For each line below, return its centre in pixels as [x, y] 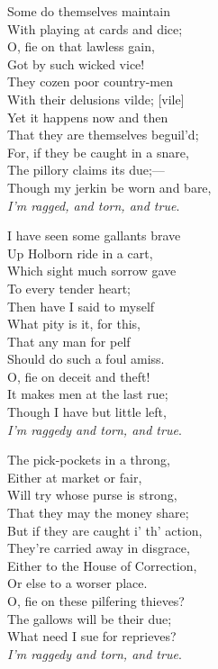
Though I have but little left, [87, 412]
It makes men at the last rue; [88, 394]
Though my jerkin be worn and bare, [109, 187]
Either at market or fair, [75, 477]
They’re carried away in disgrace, [99, 548]
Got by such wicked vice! [76, 63]
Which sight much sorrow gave [92, 271]
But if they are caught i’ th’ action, [105, 530]
